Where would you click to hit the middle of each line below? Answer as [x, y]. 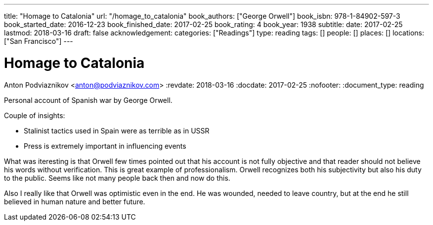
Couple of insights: [35, 115]
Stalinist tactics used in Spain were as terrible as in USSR [117, 130]
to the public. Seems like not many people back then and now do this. [117, 178]
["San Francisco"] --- [39, 41]
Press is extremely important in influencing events [105, 146]
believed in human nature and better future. [75, 201]
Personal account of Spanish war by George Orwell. [88, 100]
